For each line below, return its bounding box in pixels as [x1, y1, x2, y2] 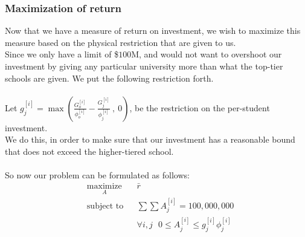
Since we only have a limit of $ [5, 48, 119, 60]
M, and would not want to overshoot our [131, 48, 282, 60]
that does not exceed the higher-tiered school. [5, 144, 174, 157]
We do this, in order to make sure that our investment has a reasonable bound [5, 133, 295, 146]
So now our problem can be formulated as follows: [5, 169, 190, 181]
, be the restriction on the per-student [129, 101, 270, 114]
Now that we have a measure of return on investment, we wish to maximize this [5, 24, 301, 37]
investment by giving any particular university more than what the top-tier [5, 60, 283, 72]
